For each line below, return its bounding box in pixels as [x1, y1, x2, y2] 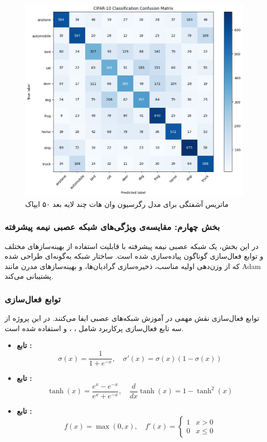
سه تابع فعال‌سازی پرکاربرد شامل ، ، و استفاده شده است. [5, 322, 184, 333]
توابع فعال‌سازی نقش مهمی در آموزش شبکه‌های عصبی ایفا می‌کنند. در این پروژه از [5, 313, 259, 323]
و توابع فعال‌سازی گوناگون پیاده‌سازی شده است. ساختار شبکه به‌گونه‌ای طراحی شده [5, 251, 263, 261]
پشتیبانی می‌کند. [5, 271, 53, 281]
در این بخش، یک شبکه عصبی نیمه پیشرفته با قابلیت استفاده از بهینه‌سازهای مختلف [5, 240, 259, 251]
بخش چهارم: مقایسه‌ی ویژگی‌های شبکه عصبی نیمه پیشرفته [5, 220, 220, 233]
